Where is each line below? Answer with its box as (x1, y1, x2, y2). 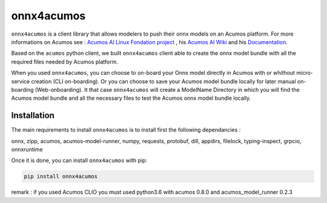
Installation (11, 111, 54, 121)
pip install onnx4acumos (24, 173, 98, 180)
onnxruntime (11, 146, 43, 153)
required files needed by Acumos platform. (11, 58, 118, 65)
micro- (296, 69, 313, 77)
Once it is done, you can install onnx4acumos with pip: (11, 157, 148, 164)
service (11, 77, 30, 85)
